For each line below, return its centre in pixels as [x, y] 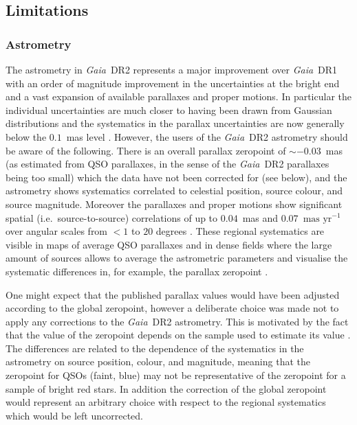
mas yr [317, 219]
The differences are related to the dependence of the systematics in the [155, 348]
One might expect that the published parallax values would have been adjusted [173, 294]
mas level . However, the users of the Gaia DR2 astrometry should [207, 136]
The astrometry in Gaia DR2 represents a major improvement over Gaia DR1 [172, 69]
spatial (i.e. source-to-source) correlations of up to [112, 217]
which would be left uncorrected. [74, 415]
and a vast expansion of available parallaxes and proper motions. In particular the [178, 96]
